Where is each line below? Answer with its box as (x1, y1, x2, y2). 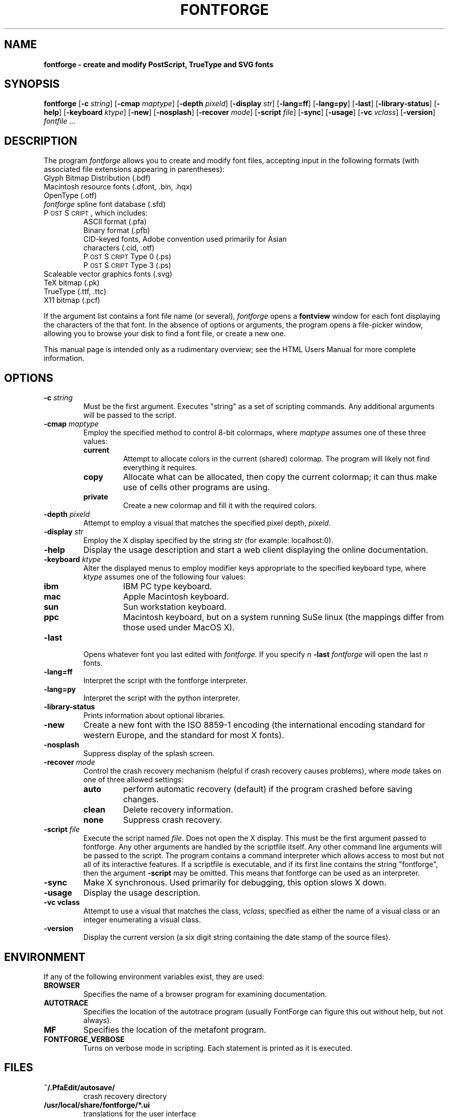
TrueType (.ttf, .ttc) (44, 287, 107, 296)
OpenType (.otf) (44, 191, 97, 200)
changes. (123, 794, 159, 805)
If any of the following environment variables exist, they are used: (44, 972, 264, 981)
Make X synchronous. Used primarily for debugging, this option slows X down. (83, 877, 386, 888)
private (83, 492, 108, 502)
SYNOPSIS (4, 78, 60, 91)
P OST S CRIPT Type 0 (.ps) (83, 252, 172, 261)
